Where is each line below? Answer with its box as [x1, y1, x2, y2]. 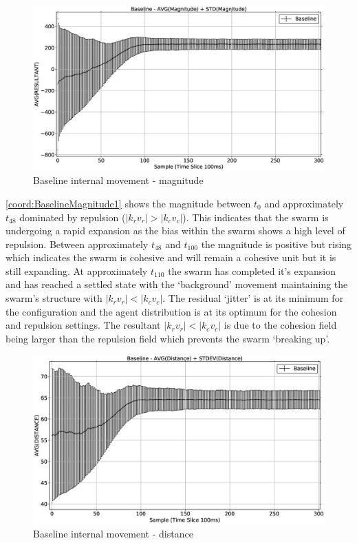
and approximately [264, 196, 344, 210]
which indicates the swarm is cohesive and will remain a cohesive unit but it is [6, 250, 336, 265]
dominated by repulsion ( [19, 209, 126, 224]
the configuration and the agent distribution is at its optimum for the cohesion [6, 304, 337, 318]
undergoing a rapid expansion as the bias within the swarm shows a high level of [6, 223, 345, 238]
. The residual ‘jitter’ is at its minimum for [162, 291, 344, 305]
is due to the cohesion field [224, 318, 337, 332]
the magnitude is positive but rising [201, 236, 352, 251]
